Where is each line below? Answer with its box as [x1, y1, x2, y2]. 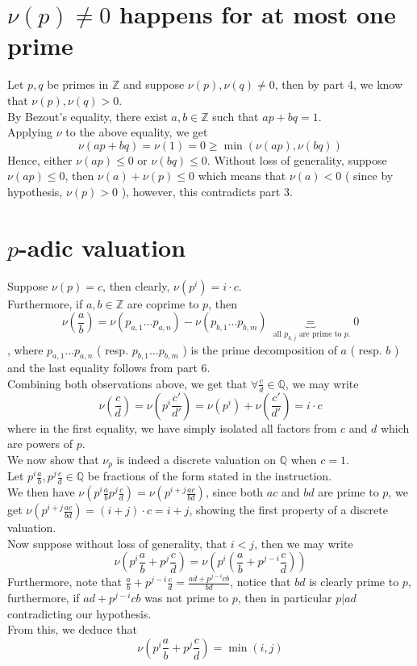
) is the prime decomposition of [182, 341, 337, 358]
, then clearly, [102, 277, 170, 294]
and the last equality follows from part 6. [7, 359, 211, 376]
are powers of [7, 435, 73, 452]
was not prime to [144, 589, 229, 606]
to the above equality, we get [65, 124, 208, 140]
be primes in [47, 76, 109, 93]
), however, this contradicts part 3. [121, 182, 293, 199]
